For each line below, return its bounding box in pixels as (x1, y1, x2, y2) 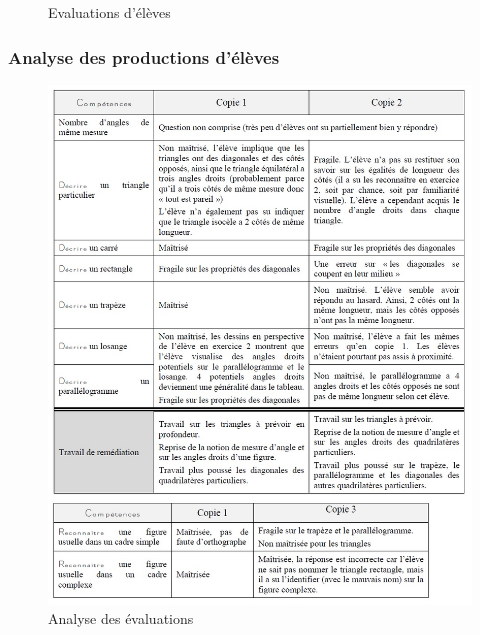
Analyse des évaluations (48, 608, 194, 629)
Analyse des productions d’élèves (8, 44, 280, 69)
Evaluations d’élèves (48, 2, 171, 22)
